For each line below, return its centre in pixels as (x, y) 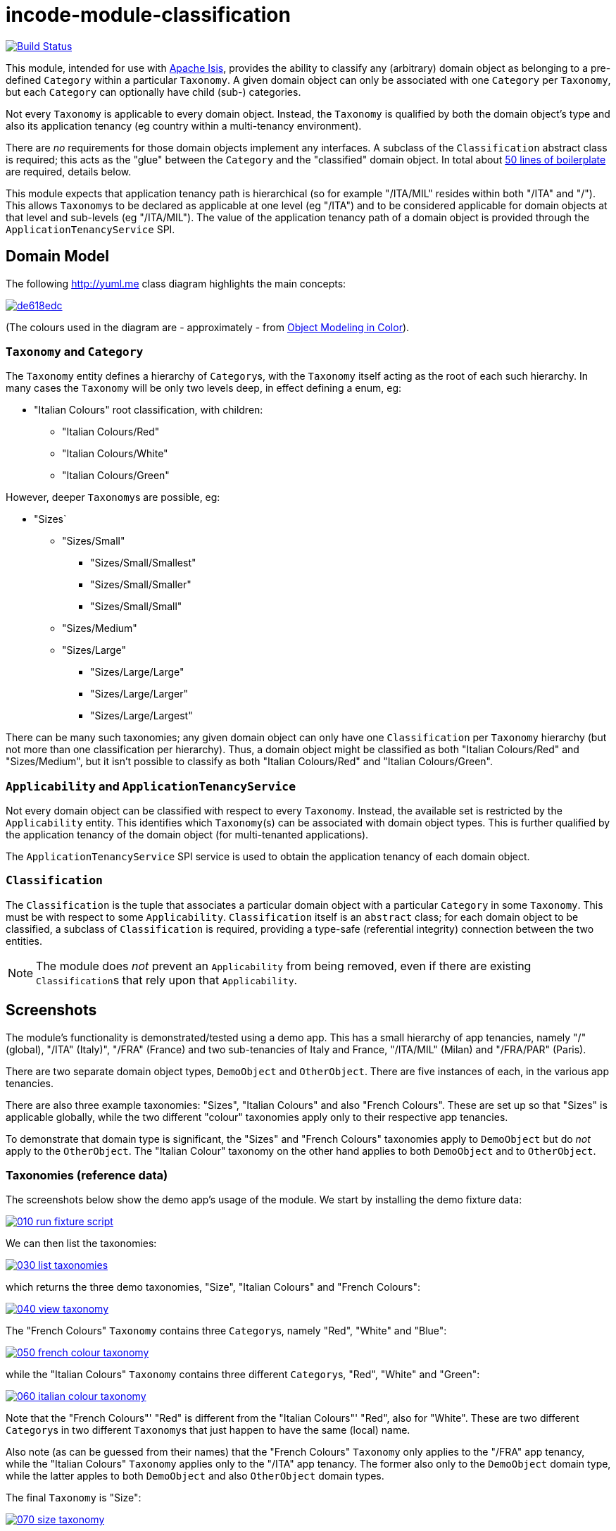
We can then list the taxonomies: (81, 1244)
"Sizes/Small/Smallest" (143, 563)
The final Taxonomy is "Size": (74, 1498)
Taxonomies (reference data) (87, 1176)
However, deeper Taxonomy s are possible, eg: (113, 497)
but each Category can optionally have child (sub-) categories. (153, 92)
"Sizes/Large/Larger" (139, 694)
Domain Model (58, 256)
